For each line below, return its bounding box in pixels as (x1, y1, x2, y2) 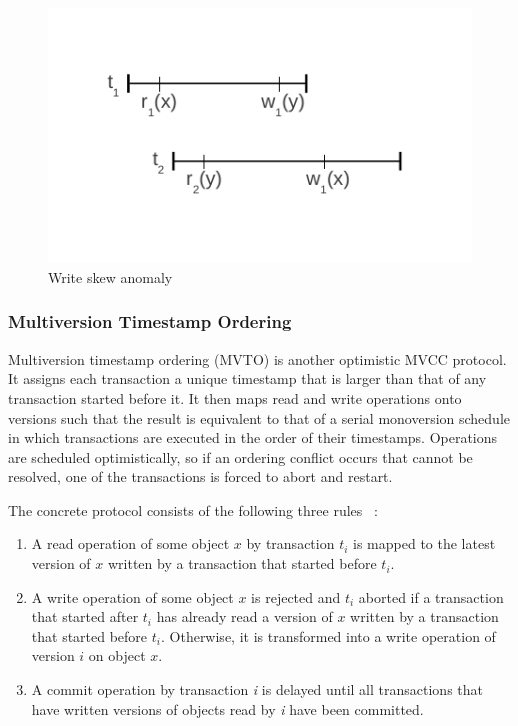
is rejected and (251, 586, 341, 607)
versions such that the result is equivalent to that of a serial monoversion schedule (8, 407, 511, 428)
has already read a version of (156, 606, 333, 627)
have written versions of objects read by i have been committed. (31, 698, 424, 719)
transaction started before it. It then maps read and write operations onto (8, 387, 462, 408)
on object (88, 645, 146, 666)
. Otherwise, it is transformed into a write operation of (160, 625, 496, 646)
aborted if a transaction (358, 586, 504, 607)
